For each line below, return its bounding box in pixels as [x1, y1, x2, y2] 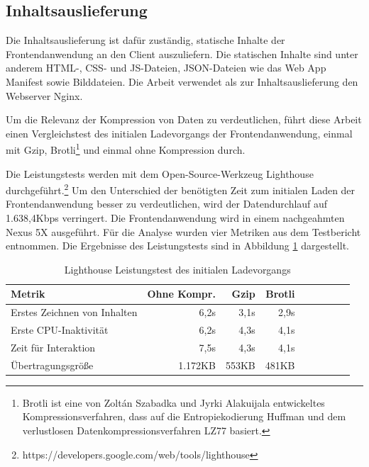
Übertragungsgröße [11, 357, 94, 372]
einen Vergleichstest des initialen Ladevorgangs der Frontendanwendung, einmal [6, 125, 353, 140]
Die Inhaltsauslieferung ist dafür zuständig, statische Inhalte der [6, 33, 285, 47]
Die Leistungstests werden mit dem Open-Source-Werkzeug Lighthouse [6, 166, 314, 181]
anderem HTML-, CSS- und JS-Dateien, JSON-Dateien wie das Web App [6, 60, 326, 75]
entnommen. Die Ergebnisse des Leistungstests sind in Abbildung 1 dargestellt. [6, 238, 349, 253]
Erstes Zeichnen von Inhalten [11, 305, 138, 320]
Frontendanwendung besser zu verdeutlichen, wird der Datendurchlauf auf [6, 196, 328, 211]
